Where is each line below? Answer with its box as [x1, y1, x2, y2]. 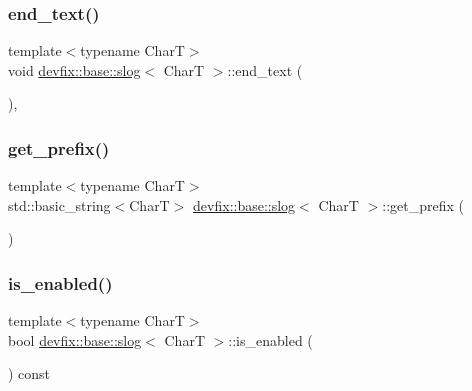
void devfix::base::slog [8, 59, 141, 80]
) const [8, 363, 51, 384]
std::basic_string [8, 194, 111, 215]
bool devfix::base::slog [8, 329, 142, 350]
